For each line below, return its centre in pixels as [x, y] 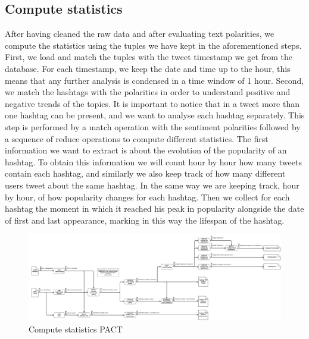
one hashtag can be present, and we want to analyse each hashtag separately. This [155, 115]
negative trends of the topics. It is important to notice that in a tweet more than [152, 103]
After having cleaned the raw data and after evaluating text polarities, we [140, 34]
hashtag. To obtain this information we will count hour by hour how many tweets [153, 161]
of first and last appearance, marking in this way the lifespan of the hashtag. [145, 220]
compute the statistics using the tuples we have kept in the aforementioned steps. [153, 45]
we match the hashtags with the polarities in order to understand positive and [148, 92]
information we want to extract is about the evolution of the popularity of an [146, 150]
